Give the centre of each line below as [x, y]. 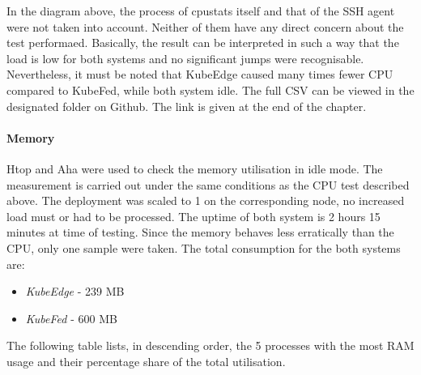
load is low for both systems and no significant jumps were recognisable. [185, 58]
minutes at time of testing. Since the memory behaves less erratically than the [200, 232]
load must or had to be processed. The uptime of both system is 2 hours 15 [193, 216]
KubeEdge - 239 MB [75, 291]
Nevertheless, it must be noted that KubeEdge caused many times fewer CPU [200, 74]
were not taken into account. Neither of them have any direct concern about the [205, 26]
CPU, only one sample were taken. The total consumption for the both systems [204, 247]
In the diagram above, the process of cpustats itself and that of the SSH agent [201, 11]
